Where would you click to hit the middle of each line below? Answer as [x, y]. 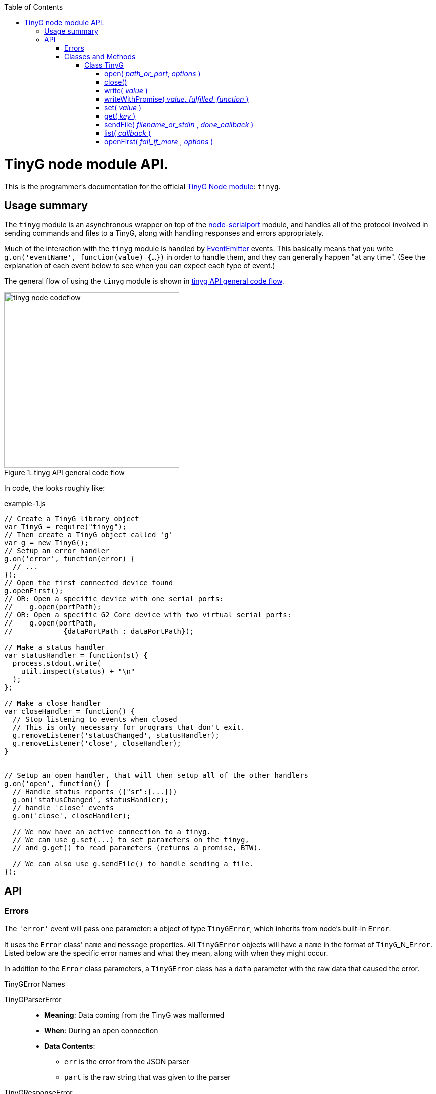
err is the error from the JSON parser [127, 1061]
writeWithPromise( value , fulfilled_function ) [176, 99]
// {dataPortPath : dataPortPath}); [99, 631]
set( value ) [123, 108]
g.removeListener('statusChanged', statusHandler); [116, 736]
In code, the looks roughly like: [55, 488]
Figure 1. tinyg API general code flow [64, 473]
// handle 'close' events [63, 808]
